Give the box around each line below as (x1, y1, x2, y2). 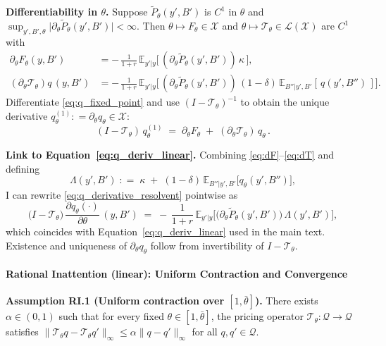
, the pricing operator (211, 309, 304, 323)
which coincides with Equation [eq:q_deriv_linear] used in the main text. (6, 224, 325, 239)
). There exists (254, 293, 318, 308)
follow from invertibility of (150, 237, 264, 252)
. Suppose (106, 4, 148, 19)
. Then (136, 18, 166, 33)
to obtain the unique (240, 94, 330, 109)
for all (192, 324, 218, 339)
